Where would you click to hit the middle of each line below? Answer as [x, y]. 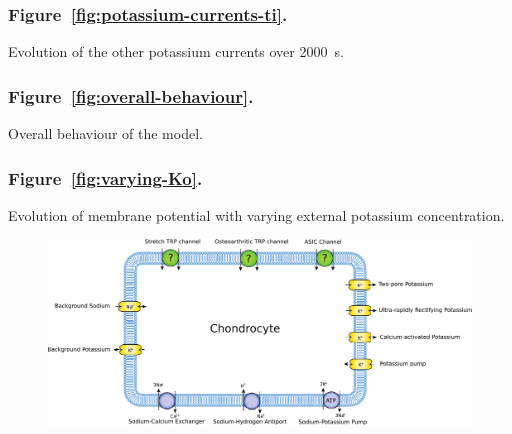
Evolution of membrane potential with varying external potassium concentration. [256, 214]
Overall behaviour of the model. [105, 133]
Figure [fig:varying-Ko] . [105, 177]
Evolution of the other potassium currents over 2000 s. [176, 51]
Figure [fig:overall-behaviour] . [131, 95]
